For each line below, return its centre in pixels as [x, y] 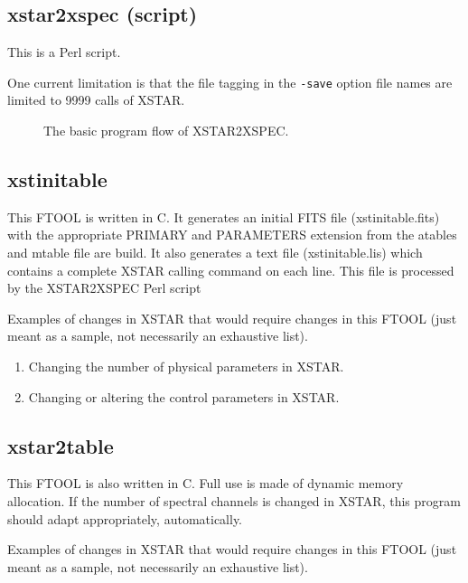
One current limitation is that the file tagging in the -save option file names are [230, 82]
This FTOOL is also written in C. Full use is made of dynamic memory [206, 483]
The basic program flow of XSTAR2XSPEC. [166, 131]
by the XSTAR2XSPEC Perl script [104, 288]
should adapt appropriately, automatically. [125, 518]
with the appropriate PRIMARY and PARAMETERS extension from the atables [232, 235]
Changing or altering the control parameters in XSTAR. [184, 396]
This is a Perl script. [64, 52]
